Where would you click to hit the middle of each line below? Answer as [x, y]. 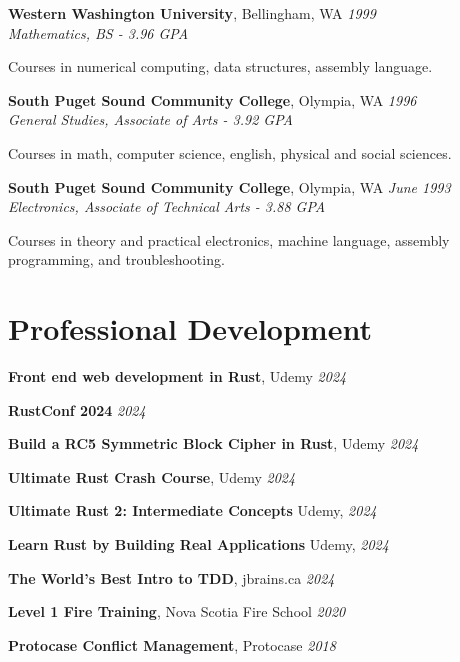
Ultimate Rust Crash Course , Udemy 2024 [152, 476]
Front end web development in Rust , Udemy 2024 [177, 376]
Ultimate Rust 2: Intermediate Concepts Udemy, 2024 [192, 510]
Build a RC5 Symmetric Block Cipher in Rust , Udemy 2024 [213, 443]
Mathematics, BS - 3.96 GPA [98, 32]
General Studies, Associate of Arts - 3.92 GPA [150, 119]
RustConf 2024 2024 [77, 409]
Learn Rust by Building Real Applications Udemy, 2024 [198, 544]
